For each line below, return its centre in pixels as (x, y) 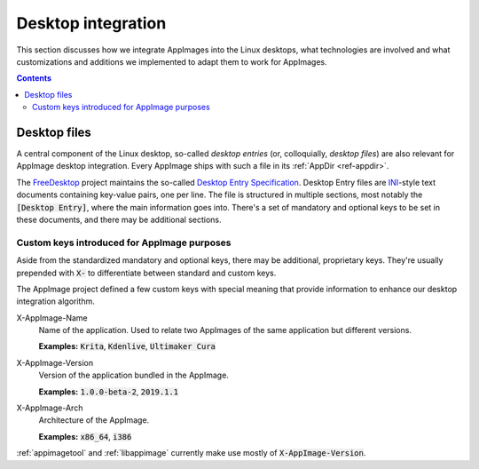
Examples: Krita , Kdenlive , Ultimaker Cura (127, 346)
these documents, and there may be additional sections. (119, 219)
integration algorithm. (55, 301)
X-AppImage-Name (52, 318)
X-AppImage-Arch (50, 408)
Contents (34, 78)
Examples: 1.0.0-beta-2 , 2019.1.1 (109, 392)
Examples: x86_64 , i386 (85, 436)
